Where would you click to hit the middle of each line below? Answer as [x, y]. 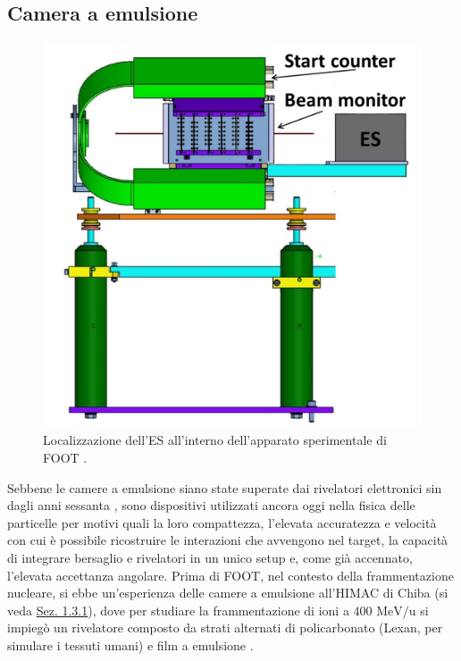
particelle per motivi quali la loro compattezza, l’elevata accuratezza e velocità [222, 522]
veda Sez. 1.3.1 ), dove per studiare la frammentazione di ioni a [178, 610]
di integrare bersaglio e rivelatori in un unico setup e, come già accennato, [210, 557]
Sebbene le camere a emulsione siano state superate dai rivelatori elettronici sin [225, 487]
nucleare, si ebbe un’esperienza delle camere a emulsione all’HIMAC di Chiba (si [228, 593]
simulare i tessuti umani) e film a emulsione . [130, 644]
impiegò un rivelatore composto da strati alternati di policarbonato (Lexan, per [225, 628]
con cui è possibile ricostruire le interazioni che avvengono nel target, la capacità [228, 540]
